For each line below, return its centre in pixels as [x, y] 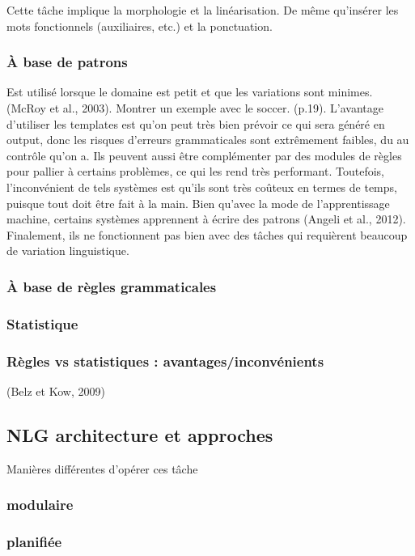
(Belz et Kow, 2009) [56, 390]
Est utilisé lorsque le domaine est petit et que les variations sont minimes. [190, 92]
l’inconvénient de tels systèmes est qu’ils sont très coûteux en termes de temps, [202, 187]
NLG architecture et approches [140, 434]
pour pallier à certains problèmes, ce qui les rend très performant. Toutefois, [195, 171]
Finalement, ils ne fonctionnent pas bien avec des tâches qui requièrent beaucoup [207, 234]
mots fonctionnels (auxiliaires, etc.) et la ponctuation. [140, 25]
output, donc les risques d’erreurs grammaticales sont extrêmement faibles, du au [208, 140]
